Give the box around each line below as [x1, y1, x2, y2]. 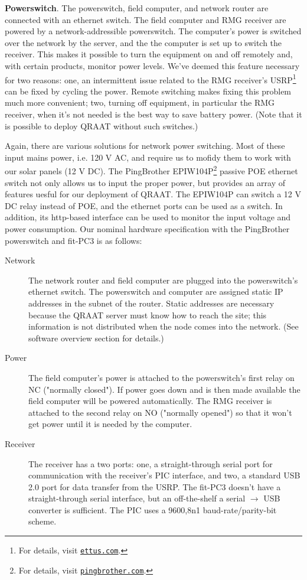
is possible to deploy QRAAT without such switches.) [5, 119, 198, 132]
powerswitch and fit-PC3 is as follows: [5, 234, 142, 246]
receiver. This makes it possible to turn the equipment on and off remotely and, [5, 48, 293, 60]
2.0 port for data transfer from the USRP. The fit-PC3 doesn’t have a [28, 480, 281, 493]
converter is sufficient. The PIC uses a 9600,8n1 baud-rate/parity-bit [28, 503, 277, 516]
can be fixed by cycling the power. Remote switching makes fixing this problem [5, 84, 292, 97]
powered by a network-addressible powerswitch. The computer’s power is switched [5, 25, 302, 37]
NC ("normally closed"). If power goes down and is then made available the [28, 383, 301, 395]
